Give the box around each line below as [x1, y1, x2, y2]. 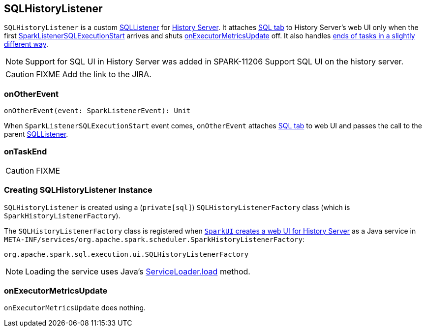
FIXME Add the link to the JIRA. [36, 69, 152, 80]
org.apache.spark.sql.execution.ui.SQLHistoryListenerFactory [4, 250, 249, 258]
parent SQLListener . [4, 130, 68, 139]
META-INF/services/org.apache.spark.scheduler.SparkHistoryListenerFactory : [4, 235, 304, 243]
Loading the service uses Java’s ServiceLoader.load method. [25, 266, 250, 276]
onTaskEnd [4, 146, 47, 156]
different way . [4, 40, 48, 49]
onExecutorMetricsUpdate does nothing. [4, 303, 146, 312]
